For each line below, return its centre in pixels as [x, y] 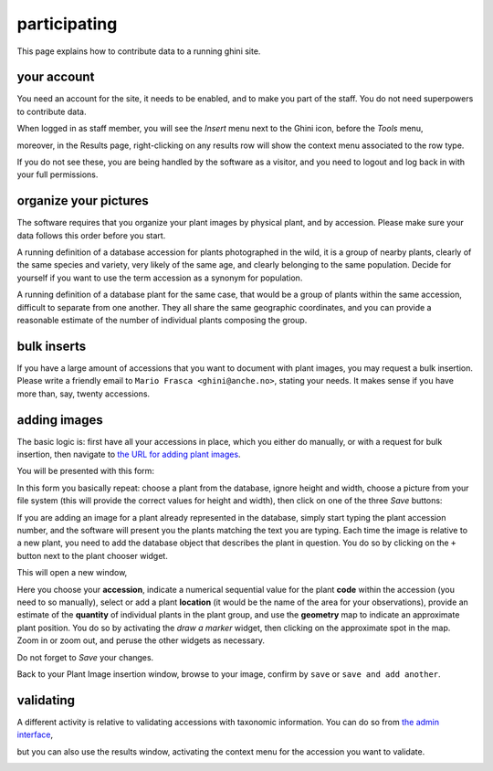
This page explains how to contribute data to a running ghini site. [139, 51]
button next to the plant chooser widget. [92, 555]
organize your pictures [83, 201]
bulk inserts [52, 346]
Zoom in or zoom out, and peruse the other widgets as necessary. [141, 640]
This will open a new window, [72, 573]
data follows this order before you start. [91, 235]
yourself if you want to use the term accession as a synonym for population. [160, 278]
